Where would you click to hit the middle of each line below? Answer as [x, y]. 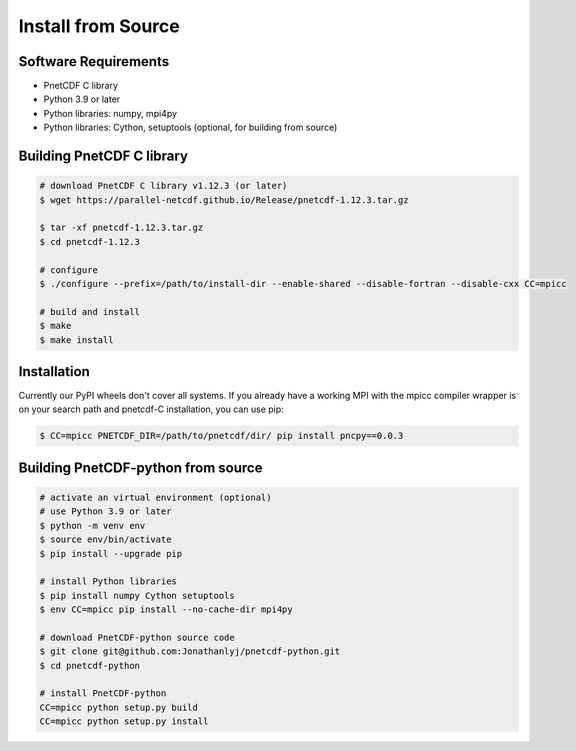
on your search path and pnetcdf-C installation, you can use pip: [151, 409]
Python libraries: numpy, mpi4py [110, 113]
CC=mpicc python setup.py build [119, 707]
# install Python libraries [108, 581]
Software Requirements [94, 61]
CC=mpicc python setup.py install [124, 721]
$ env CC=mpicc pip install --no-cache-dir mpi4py [166, 609]
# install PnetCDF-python [103, 693]
